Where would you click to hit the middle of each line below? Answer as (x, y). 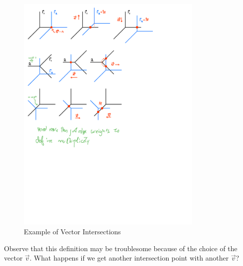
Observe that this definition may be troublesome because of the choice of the (121, 248)
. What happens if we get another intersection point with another (129, 258)
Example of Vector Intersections (72, 232)
